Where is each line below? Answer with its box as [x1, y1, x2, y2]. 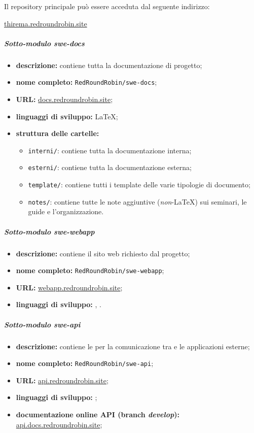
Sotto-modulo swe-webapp [4, 226, 95, 237]
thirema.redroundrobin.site [4, 18, 87, 28]
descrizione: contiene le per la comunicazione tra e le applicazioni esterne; [16, 341, 250, 351]
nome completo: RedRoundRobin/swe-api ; [16, 358, 154, 369]
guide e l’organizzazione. [28, 206, 104, 217]
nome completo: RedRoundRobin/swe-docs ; [16, 77, 157, 87]
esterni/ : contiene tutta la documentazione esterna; [28, 162, 192, 173]
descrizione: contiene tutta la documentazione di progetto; [16, 59, 202, 70]
